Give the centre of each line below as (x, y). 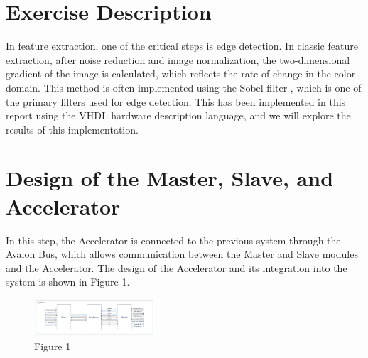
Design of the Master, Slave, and (170, 178)
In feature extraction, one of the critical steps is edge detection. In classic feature (182, 46)
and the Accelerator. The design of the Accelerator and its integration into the (177, 267)
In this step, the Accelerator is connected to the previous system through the (173, 240)
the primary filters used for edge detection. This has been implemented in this (176, 101)
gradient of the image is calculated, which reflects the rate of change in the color (181, 74)
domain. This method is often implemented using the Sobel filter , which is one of (184, 87)
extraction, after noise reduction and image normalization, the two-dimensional (178, 59)
